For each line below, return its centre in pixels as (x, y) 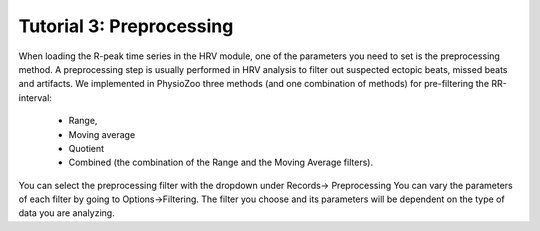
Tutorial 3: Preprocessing (126, 26)
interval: (35, 97)
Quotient (86, 148)
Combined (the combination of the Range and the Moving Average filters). (221, 162)
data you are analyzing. (66, 213)
